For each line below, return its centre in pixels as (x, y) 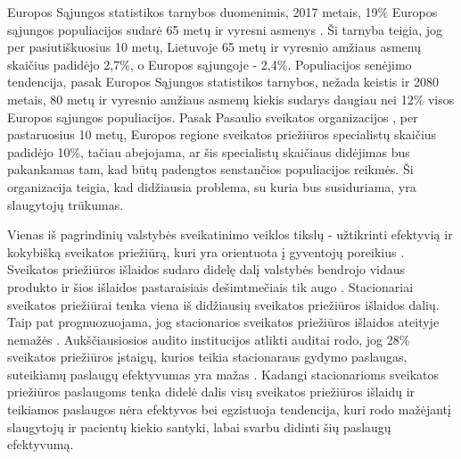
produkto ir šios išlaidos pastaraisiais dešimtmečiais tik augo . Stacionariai (210, 286)
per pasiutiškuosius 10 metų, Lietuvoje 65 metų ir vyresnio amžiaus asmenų (214, 47)
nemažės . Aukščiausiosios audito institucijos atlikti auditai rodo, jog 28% (209, 339)
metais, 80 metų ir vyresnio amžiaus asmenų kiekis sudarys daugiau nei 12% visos (231, 99)
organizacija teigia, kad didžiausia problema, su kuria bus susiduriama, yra (212, 186)
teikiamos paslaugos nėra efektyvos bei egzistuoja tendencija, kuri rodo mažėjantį (229, 409)
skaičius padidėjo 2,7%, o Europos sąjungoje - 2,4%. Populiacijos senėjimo (210, 64)
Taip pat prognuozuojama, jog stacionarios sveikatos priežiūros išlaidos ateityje (223, 322)
